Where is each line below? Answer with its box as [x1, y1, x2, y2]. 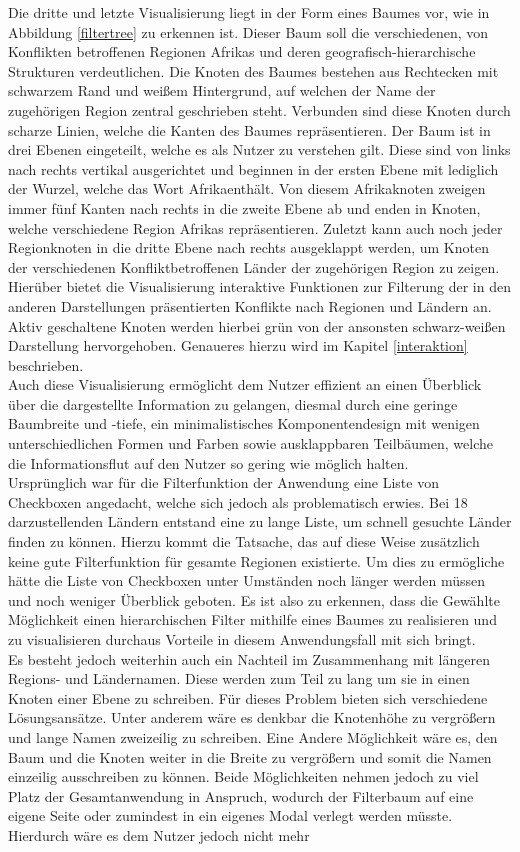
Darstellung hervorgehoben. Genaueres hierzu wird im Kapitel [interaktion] [8, 335, 468, 356]
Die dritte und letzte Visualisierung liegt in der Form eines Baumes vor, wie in [8, 2, 490, 22]
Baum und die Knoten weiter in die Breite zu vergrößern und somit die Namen [8, 746, 492, 767]
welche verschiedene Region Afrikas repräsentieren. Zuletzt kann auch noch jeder [8, 217, 503, 238]
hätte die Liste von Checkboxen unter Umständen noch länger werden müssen [8, 570, 485, 591]
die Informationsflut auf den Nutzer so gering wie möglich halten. [8, 452, 409, 473]
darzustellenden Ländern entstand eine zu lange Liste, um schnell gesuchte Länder [8, 511, 512, 532]
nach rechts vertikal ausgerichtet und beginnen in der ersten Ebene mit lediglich [8, 158, 499, 179]
